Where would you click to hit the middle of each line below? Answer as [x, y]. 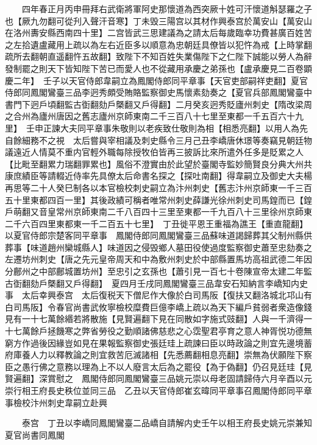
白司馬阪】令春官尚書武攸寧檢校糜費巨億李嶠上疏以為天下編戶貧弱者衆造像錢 [158, 307]
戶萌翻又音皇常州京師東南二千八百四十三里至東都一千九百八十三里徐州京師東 [158, 212]
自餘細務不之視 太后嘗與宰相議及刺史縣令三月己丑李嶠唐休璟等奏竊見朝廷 [154, 140]
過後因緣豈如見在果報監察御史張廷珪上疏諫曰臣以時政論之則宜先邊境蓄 [171, 342]
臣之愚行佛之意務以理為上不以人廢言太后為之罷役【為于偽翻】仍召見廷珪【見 [158, 366]
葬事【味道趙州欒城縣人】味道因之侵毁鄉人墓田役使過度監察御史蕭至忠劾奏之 [158, 247]
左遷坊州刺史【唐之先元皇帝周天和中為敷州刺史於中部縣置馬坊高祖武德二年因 [158, 259]
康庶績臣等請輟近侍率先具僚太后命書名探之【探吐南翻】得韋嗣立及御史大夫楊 [158, 176]
